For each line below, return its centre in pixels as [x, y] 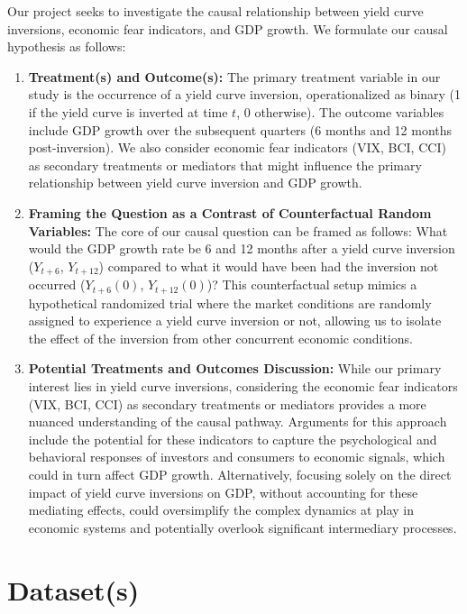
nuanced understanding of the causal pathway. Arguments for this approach [238, 422]
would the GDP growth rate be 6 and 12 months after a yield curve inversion [242, 248]
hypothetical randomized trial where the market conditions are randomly [230, 302]
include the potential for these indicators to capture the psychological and [233, 439]
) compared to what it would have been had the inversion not [269, 266]
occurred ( [57, 284]
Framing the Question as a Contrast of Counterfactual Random [230, 212]
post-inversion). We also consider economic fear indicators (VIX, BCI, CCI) [237, 147]
